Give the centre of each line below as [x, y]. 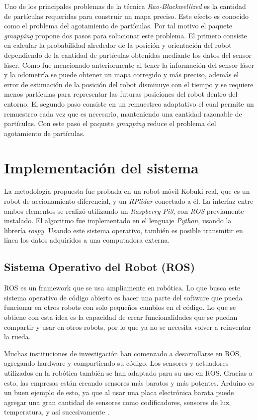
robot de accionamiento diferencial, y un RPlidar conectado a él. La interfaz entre [129, 201]
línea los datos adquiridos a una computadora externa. [87, 240]
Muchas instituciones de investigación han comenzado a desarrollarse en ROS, [123, 353]
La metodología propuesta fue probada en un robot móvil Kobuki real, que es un [127, 191]
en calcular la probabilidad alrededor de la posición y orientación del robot [118, 45]
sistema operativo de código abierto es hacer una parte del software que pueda [123, 297]
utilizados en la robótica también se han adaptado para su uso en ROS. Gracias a [128, 372]
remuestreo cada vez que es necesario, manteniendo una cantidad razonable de [123, 113]
